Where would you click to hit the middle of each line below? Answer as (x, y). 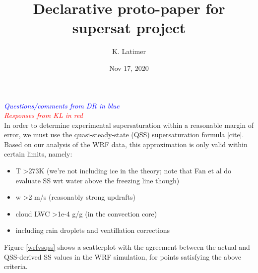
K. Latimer (129, 51)
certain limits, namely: (38, 154)
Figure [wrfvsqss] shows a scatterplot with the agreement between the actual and (127, 247)
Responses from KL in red (43, 115)
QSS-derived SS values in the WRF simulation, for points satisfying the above (123, 256)
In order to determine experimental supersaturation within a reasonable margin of (129, 125)
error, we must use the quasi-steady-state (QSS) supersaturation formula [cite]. (124, 135)
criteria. (16, 266)
